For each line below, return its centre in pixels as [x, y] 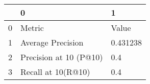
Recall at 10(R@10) [55, 72]
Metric [32, 28]
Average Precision [52, 42]
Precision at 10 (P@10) [62, 57]
